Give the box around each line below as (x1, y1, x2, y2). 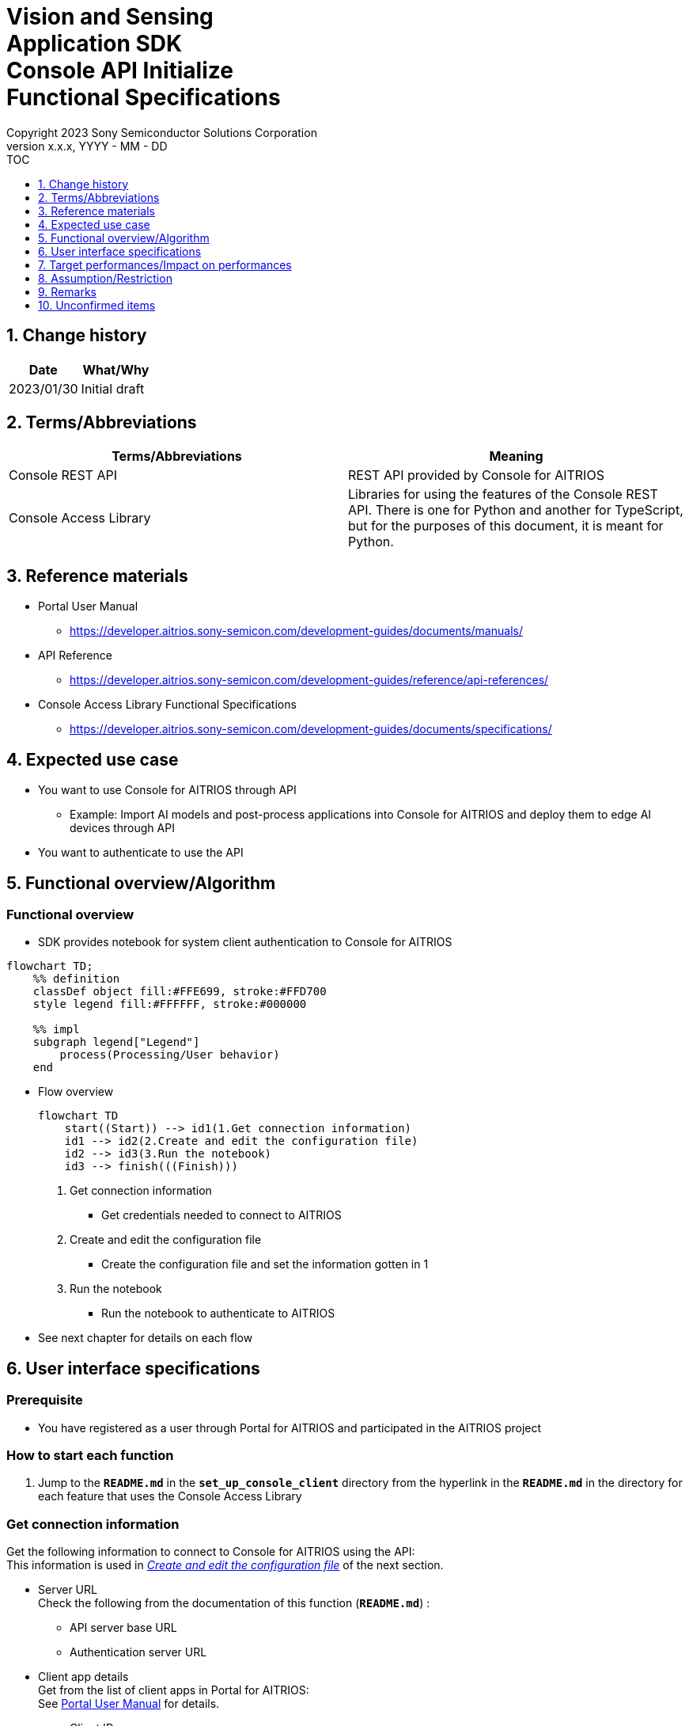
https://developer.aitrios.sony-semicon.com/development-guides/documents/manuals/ (70, 624, 523, 638)
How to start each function (6, 1447, 174, 1463)
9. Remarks (38, 284, 97, 298)
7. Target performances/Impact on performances (38, 257, 292, 272)
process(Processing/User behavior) (59, 1048, 280, 1062)
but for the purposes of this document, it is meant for (348, 518, 664, 534)
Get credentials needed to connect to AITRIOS (101, 1208, 342, 1222)
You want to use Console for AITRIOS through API (38, 783, 297, 797)
